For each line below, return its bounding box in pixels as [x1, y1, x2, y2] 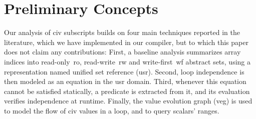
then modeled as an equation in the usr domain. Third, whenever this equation [4, 76, 246, 86]
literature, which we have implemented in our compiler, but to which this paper [4, 36, 248, 47]
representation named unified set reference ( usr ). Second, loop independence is [4, 66, 244, 76]
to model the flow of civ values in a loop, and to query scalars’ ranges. [4, 105, 219, 115]
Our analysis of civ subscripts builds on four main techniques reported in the [4, 27, 240, 37]
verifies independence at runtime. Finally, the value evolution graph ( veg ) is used [4, 95, 252, 106]
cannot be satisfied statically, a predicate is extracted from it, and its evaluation [4, 85, 250, 96]
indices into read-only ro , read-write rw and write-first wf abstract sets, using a [4, 56, 251, 66]
